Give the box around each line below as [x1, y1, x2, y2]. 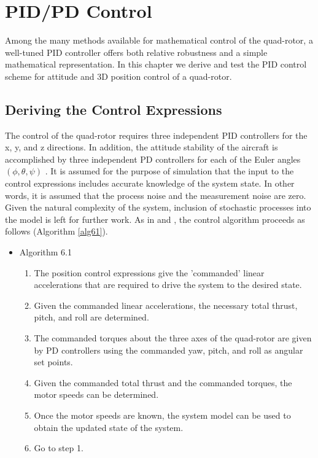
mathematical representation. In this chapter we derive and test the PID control [5, 58, 307, 71]
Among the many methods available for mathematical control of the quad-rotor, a [5, 34, 313, 47]
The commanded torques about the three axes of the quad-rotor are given [34, 332, 312, 344]
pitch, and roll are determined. [34, 311, 149, 324]
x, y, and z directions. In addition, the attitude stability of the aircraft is [5, 141, 278, 153]
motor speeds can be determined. [34, 388, 159, 401]
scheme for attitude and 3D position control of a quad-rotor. [5, 69, 232, 82]
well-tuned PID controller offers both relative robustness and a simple [5, 45, 268, 58]
